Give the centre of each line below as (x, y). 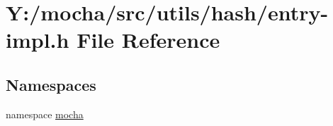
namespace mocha (45, 114)
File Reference (148, 40)
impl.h (38, 40)
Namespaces (51, 84)
